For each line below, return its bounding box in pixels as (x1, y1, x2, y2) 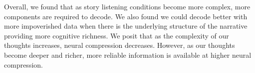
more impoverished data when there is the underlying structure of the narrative (4, 21, 248, 31)
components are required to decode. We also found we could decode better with (4, 11, 248, 21)
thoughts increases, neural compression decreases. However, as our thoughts (4, 40, 235, 50)
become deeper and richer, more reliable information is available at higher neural (4, 49, 252, 60)
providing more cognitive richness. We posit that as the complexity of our (4, 30, 229, 40)
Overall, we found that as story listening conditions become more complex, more (4, 1, 251, 11)
